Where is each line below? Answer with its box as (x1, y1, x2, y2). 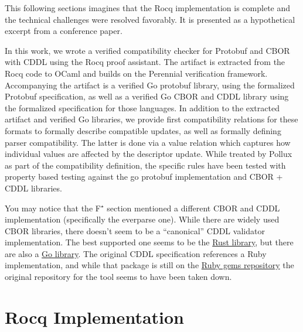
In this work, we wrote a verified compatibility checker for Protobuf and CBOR (5, 44, 290, 56)
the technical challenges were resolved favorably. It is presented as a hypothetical (5, 13, 295, 25)
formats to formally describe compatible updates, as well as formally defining (5, 124, 281, 136)
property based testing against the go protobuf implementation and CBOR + (5, 170, 283, 183)
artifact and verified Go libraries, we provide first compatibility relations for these (5, 113, 298, 125)
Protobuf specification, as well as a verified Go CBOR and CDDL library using (5, 90, 289, 102)
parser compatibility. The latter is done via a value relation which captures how (5, 136, 291, 148)
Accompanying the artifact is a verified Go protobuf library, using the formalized (5, 78, 295, 91)
